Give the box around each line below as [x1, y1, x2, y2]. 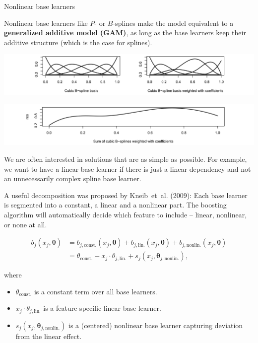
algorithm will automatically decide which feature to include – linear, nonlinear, [4, 209, 247, 219]
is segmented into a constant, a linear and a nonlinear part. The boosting [4, 200, 227, 210]
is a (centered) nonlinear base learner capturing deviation [68, 320, 243, 330]
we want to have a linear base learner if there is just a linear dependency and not [4, 163, 251, 174]
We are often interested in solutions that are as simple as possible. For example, [4, 154, 247, 164]
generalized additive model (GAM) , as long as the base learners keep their [4, 27, 246, 38]
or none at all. [4, 219, 47, 229]
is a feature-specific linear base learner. [43, 303, 161, 313]
